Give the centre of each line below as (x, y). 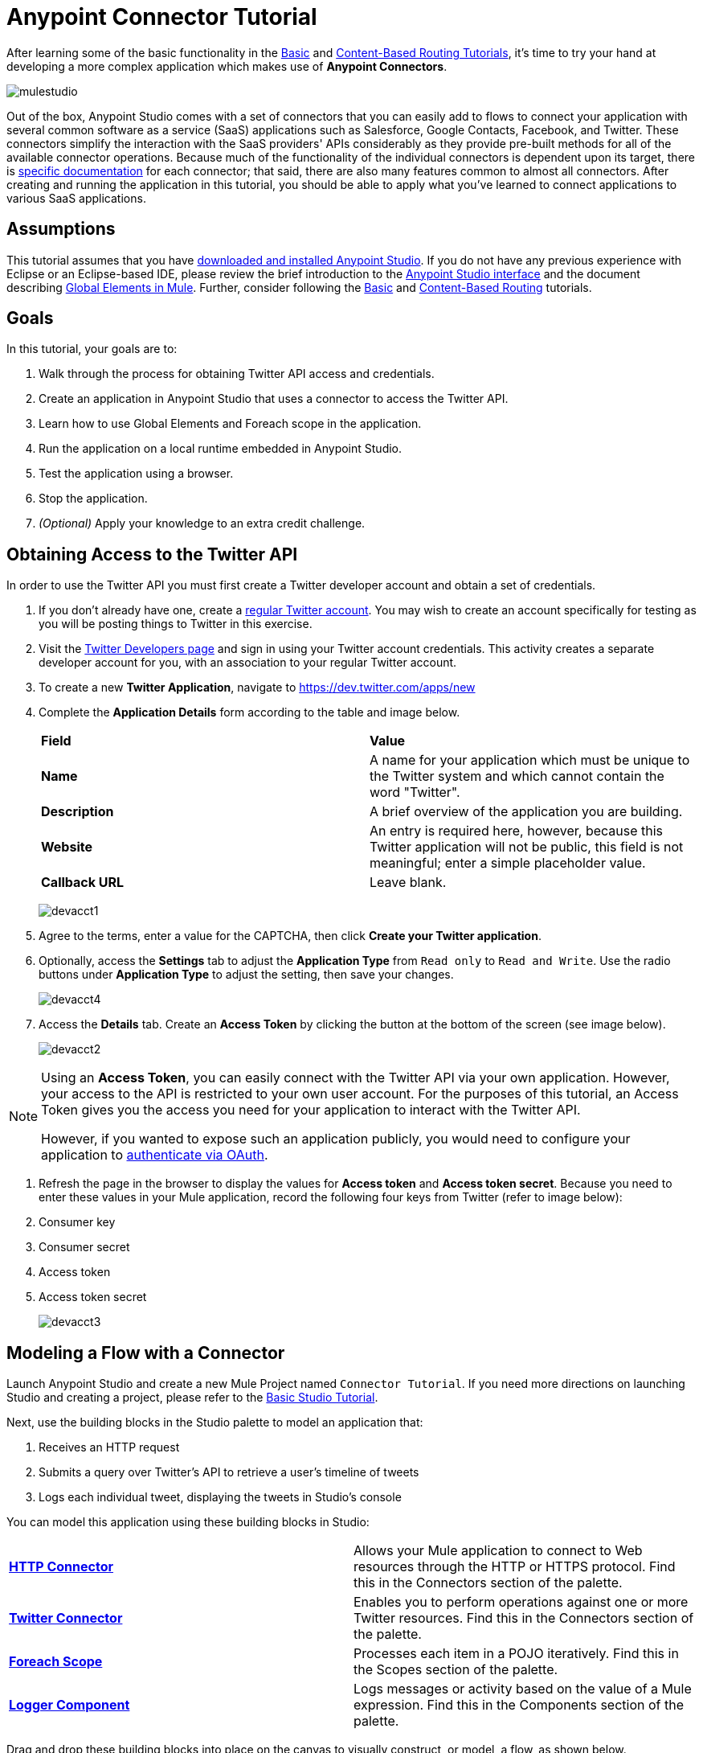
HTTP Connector (61, 1567)
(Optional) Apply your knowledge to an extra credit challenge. (202, 523)
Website (67, 847)
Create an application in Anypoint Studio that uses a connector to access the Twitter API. (274, 399)
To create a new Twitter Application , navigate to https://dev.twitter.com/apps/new (257, 688)
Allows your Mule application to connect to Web (498, 1551)
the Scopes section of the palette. (456, 1670)
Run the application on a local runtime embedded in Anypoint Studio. (221, 449)
